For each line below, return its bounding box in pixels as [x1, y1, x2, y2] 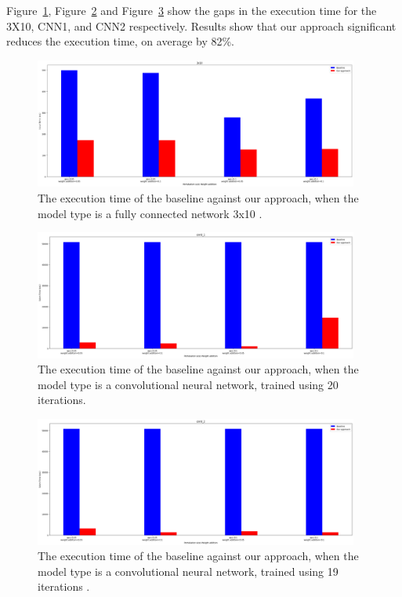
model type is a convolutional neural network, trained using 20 [38, 376, 339, 392]
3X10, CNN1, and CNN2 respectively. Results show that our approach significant [6, 17, 397, 34]
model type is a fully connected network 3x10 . [38, 205, 263, 221]
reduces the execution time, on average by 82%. [6, 33, 235, 49]
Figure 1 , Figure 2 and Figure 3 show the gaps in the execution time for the [6, 2, 377, 18]
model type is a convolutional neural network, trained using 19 [38, 562, 339, 579]
